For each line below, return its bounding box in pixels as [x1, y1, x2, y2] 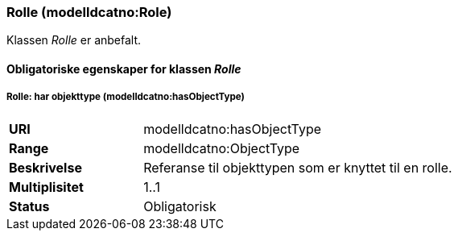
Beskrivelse [9, 159, 82, 176]
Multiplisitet [9, 178, 84, 195]
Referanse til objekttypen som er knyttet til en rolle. [143, 159, 452, 176]
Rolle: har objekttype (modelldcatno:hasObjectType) [6, 91, 245, 103]
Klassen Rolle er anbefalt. [6, 33, 142, 48]
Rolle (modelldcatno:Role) [6, 4, 172, 20]
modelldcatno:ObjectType [143, 139, 300, 156]
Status [9, 197, 50, 214]
